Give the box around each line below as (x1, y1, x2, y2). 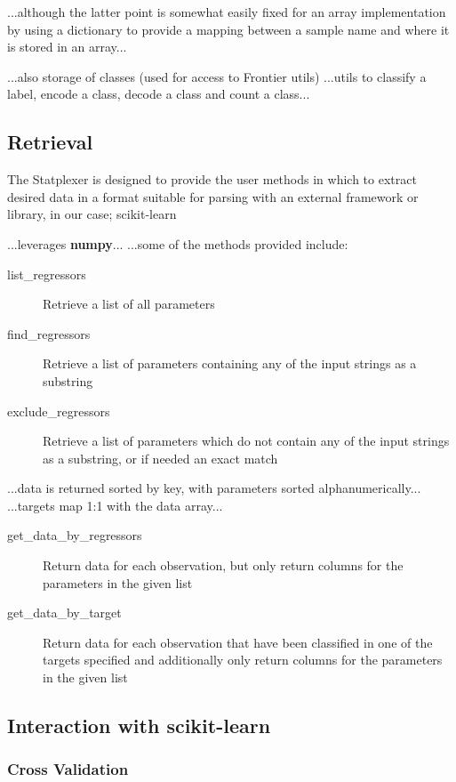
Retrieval (7, 128, 93, 156)
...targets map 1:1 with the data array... (7, 496, 223, 514)
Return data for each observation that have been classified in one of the (43, 633, 433, 651)
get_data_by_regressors (7, 526, 142, 544)
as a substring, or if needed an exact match (43, 448, 278, 467)
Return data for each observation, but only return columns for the (43, 556, 404, 575)
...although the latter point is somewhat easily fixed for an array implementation (7, 3, 446, 20)
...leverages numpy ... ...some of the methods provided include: (7, 234, 348, 253)
